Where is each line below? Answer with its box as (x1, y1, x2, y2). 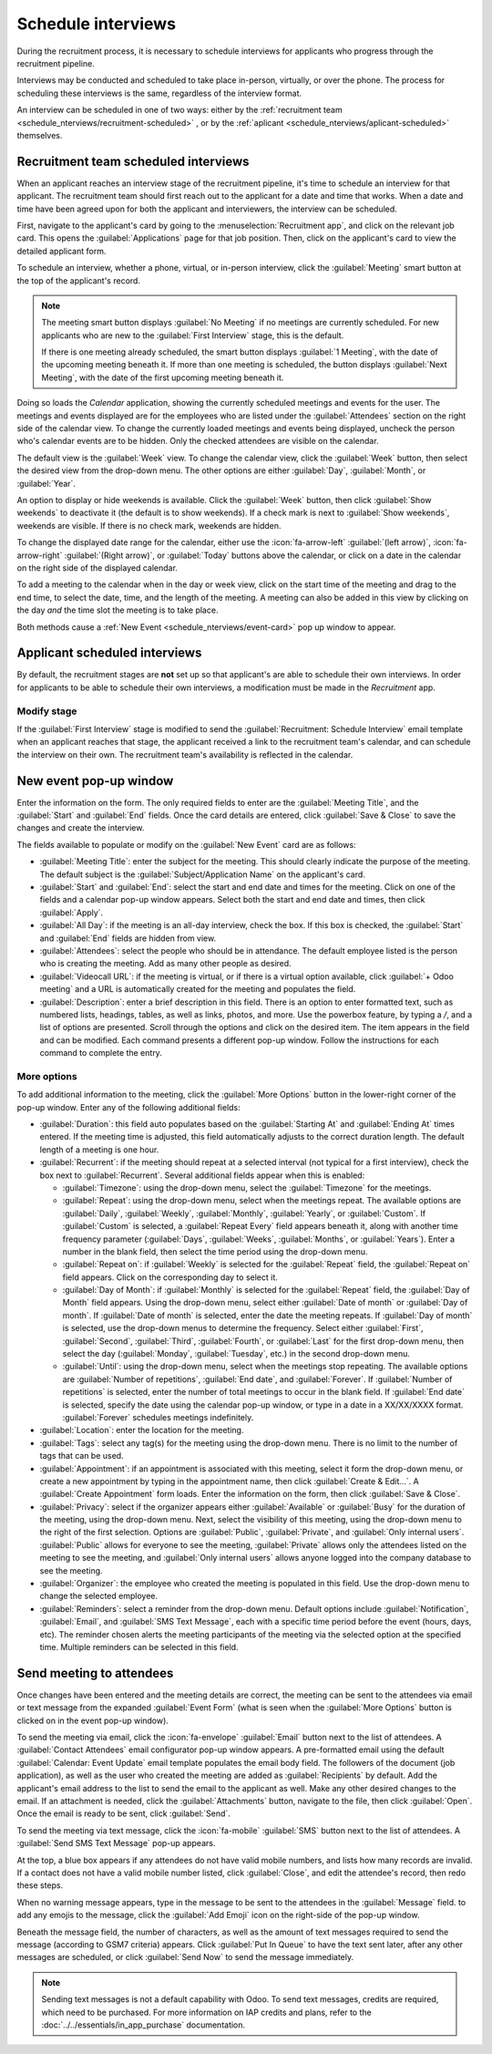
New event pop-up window (16, 773, 174, 789)
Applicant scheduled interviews (16, 645, 202, 661)
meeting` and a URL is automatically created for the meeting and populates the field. (39, 984, 356, 995)
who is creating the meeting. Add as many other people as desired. (39, 958, 292, 969)
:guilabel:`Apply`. (39, 907, 104, 918)
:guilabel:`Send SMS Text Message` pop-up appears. (16, 1838, 216, 1849)
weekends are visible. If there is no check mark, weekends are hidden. (16, 520, 282, 531)
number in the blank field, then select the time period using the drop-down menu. (62, 1245, 368, 1257)
